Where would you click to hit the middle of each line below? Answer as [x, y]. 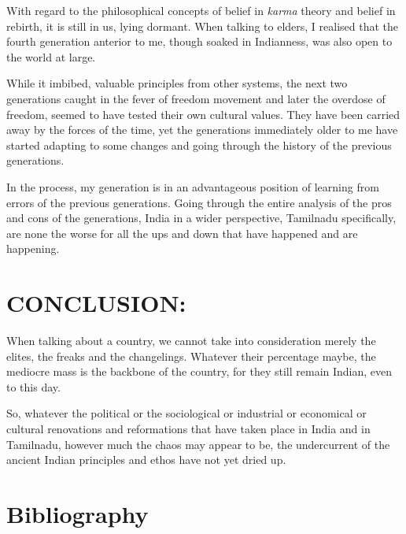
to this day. [33, 386]
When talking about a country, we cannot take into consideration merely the [191, 341]
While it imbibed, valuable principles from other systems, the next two [177, 83]
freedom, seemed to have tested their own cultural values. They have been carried [203, 114]
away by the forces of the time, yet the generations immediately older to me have [202, 130]
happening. [33, 248]
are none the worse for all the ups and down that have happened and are [182, 233]
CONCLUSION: [96, 303]
